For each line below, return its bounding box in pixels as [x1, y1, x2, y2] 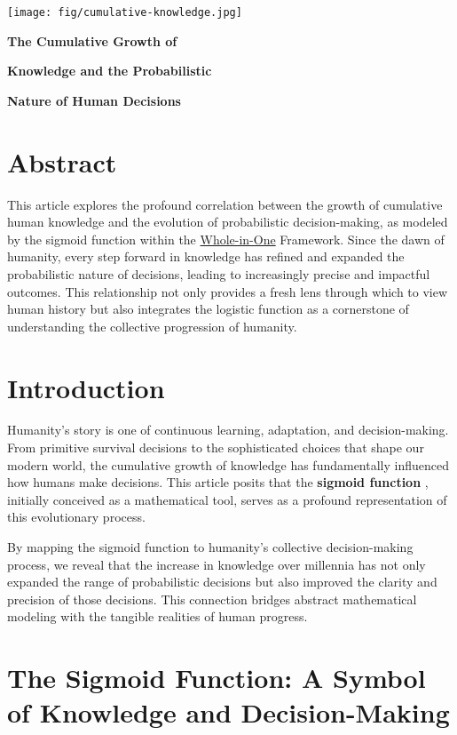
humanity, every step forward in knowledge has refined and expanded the [7, 247, 405, 266]
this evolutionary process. [7, 507, 146, 526]
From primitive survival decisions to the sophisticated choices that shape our [7, 438, 424, 457]
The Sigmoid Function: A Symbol [7, 659, 426, 696]
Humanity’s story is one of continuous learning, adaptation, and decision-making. [7, 420, 449, 439]
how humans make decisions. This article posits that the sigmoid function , [7, 473, 429, 491]
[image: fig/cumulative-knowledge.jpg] [7, 6, 242, 19]
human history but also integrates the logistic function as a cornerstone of [7, 300, 409, 318]
